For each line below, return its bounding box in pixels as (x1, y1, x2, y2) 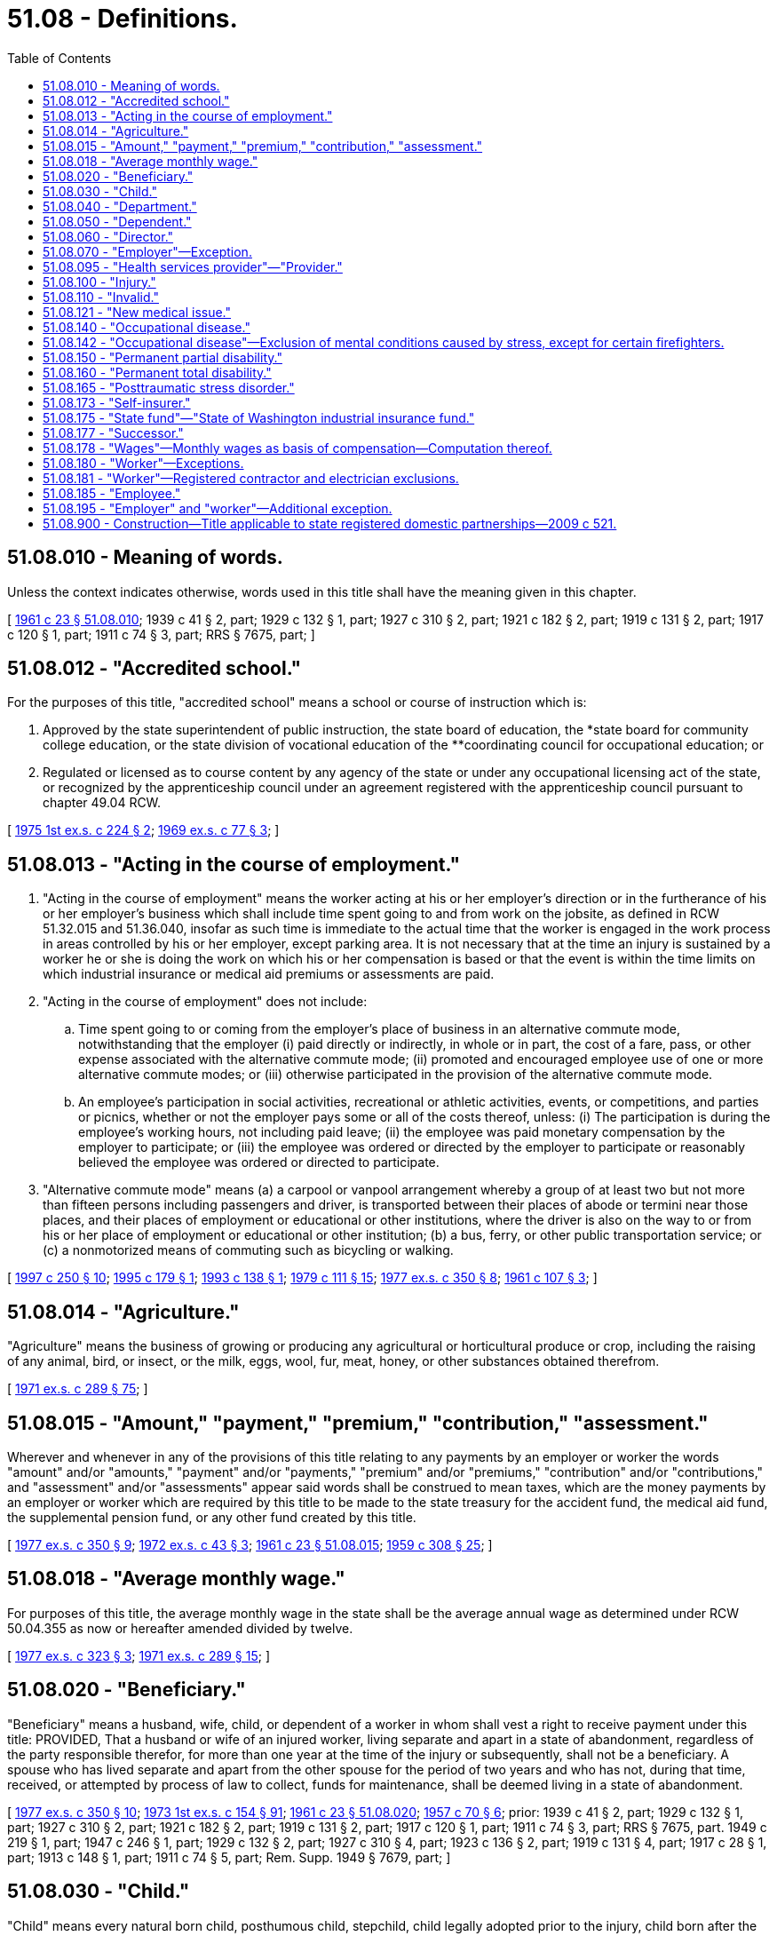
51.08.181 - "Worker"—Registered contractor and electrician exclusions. (43, 470, 459, 486)
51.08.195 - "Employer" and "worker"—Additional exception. (43, 500, 392, 516)
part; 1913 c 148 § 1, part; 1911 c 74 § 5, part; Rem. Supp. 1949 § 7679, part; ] (7, 1849, 451, 1865)
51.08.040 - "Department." (43, 198, 197, 214)
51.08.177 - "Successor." (43, 424, 184, 440)
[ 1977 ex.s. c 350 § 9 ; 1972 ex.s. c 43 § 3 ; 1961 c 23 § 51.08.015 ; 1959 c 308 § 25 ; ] (7, 1536, 493, 1552)
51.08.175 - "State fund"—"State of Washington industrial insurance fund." (43, 409, 475, 425)
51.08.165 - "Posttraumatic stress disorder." (43, 379, 295, 395)
